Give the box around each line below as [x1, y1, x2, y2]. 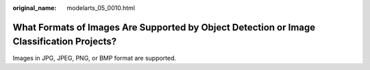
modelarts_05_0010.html [66, 4, 135, 12]
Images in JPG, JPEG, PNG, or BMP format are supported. [12, 54, 177, 62]
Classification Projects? [12, 36, 117, 48]
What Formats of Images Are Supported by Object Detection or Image [12, 21, 316, 33]
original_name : [12, 4, 57, 12]
